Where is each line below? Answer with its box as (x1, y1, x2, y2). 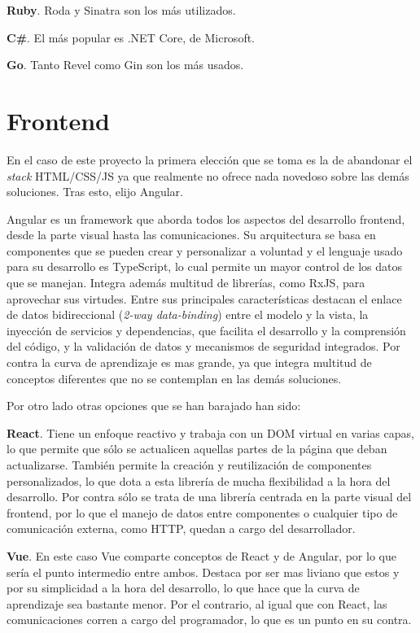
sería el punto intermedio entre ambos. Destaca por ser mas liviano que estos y (7, 563, 400, 580)
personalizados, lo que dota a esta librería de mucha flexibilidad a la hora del (7, 472, 391, 489)
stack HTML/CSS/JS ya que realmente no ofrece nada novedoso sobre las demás (7, 167, 409, 184)
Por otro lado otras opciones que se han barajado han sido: (7, 397, 301, 414)
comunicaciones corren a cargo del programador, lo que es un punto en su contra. (7, 611, 412, 628)
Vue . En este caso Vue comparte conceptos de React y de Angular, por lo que (7, 547, 396, 564)
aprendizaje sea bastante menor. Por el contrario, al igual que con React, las (7, 595, 387, 612)
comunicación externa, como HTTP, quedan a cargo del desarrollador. (7, 520, 356, 537)
